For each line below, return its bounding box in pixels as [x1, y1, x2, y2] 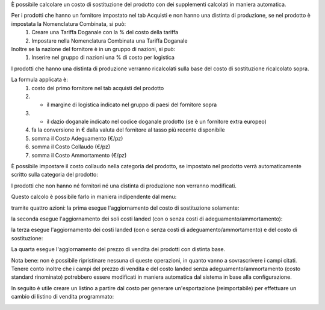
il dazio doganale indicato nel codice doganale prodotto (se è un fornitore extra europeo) [46, 118, 267, 126]
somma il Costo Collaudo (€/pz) [31, 143, 111, 150]
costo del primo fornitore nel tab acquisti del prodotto [31, 84, 164, 91]
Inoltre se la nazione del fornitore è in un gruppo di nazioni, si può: [11, 45, 176, 52]
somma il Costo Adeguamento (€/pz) [31, 135, 123, 142]
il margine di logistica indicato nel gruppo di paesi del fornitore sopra [46, 101, 217, 108]
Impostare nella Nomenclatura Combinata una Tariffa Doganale [31, 37, 188, 44]
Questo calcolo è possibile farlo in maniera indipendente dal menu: [11, 193, 177, 201]
